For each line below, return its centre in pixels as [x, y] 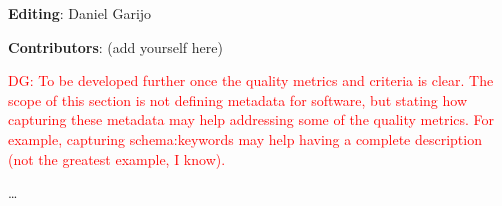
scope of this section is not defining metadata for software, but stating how [238, 99]
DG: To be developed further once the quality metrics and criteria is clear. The [251, 80]
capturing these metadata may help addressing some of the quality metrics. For [251, 119]
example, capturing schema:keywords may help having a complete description [245, 138]
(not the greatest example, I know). [117, 158]
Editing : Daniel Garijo [80, 13]
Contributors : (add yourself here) [115, 46]
